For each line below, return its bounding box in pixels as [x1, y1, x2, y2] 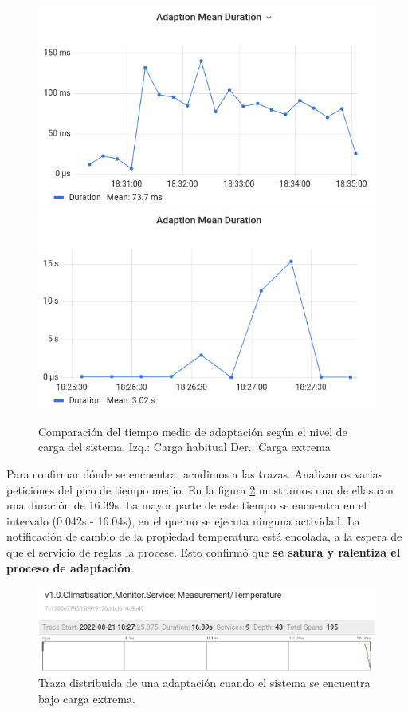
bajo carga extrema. [38, 690, 135, 706]
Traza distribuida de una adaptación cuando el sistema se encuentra [38, 675, 371, 691]
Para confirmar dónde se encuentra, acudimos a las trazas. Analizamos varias [6, 466, 383, 482]
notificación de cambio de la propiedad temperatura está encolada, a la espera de [6, 528, 402, 545]
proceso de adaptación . [6, 559, 135, 576]
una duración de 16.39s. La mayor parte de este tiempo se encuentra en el [6, 497, 367, 513]
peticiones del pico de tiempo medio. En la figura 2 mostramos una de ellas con [6, 481, 394, 498]
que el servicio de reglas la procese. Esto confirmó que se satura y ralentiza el [6, 544, 401, 561]
